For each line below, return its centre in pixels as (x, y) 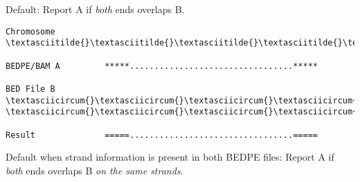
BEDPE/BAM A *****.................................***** (162, 66)
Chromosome (30, 31)
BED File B (30, 89)
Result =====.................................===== (162, 135)
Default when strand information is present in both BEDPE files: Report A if (170, 157)
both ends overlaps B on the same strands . (94, 170)
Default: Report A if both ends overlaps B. (95, 9)
